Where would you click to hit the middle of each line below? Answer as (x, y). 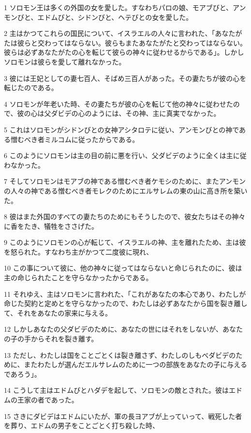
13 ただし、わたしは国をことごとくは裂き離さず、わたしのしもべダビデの (120, 355)
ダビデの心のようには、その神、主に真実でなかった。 (136, 113)
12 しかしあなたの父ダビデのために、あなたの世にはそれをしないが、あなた (123, 329)
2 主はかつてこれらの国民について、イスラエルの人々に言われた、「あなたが (123, 33)
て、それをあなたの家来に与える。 (58, 313)
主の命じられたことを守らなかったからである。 (78, 278)
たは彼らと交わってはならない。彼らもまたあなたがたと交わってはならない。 (125, 42)
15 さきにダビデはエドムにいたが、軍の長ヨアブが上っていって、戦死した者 (123, 416)
